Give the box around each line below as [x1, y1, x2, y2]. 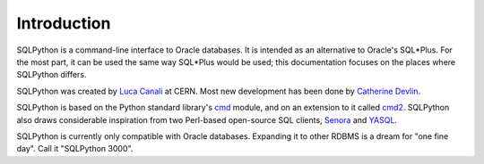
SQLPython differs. [16, 70, 87, 80]
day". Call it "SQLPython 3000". [16, 143, 134, 154]
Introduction [16, 13, 111, 33]
